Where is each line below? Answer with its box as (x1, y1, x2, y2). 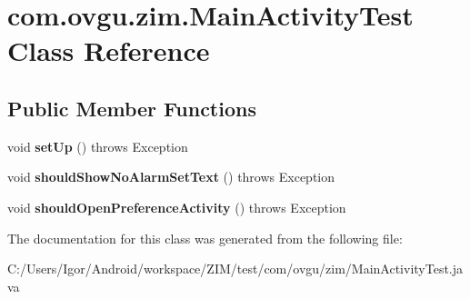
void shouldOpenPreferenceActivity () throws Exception (7, 197, 346, 216)
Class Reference (7, 32, 210, 69)
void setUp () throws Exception (7, 136, 188, 155)
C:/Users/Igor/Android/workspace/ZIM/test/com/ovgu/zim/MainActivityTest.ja (7, 259, 464, 278)
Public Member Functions (7, 94, 256, 122)
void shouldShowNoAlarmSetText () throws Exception (7, 167, 335, 186)
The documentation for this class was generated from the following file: (7, 228, 403, 247)
